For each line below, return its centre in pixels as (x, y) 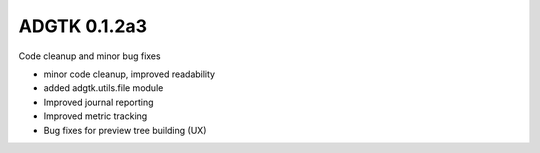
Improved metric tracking (95, 116)
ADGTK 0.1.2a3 (83, 26)
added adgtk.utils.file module (103, 88)
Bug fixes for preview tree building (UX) (125, 130)
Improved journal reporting (98, 102)
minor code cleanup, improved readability (129, 74)
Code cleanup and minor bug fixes (89, 56)
